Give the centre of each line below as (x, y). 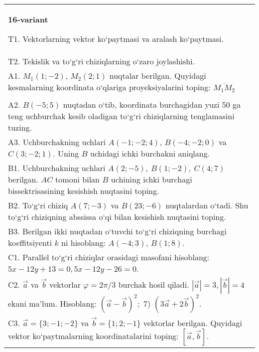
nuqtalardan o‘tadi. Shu (207, 205)
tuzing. (20, 127)
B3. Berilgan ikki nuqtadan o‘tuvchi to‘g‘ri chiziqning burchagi (117, 231)
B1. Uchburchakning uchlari (57, 168)
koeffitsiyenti (30, 243)
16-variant (28, 19)
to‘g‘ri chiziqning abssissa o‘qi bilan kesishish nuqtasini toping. (117, 217)
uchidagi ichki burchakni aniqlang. (150, 153)
